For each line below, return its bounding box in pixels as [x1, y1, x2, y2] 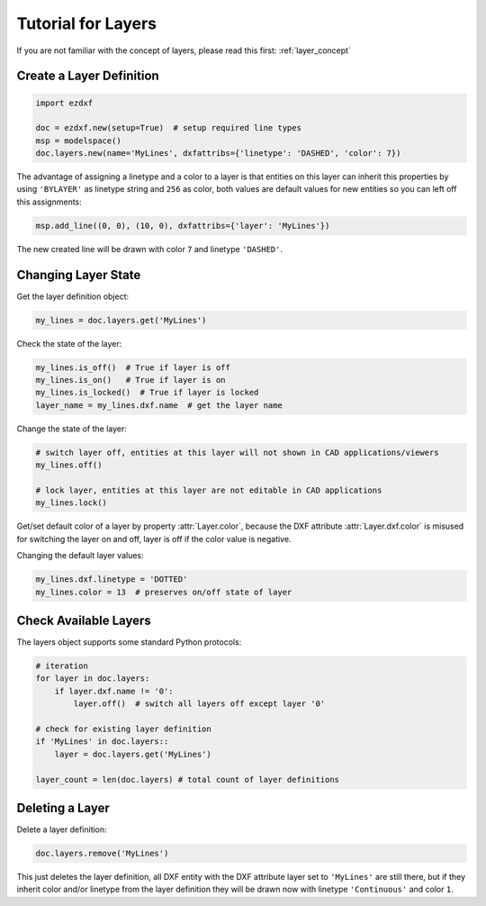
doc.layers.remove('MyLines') [35, 848, 169, 859]
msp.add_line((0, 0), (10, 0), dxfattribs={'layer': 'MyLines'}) [35, 221, 330, 231]
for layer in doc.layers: [35, 674, 150, 684]
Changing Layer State [16, 267, 141, 283]
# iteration [35, 661, 89, 671]
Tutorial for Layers [16, 14, 157, 33]
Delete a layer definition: [16, 824, 107, 835]
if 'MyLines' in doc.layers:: [35, 737, 169, 747]
